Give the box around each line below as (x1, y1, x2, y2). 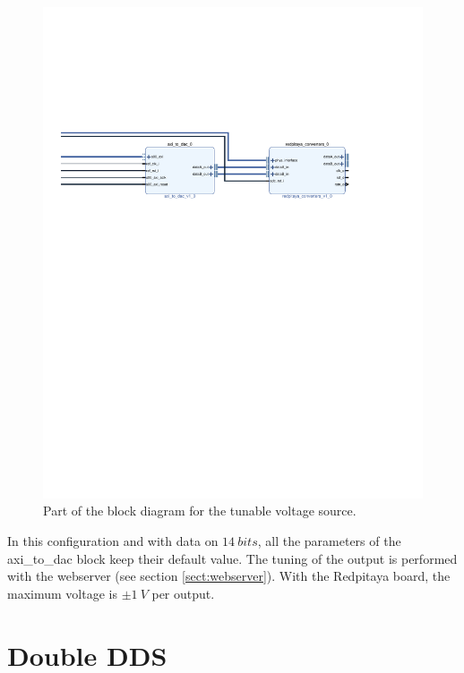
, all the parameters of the (257, 532, 401, 550)
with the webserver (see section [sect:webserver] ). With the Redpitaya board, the (7, 567, 451, 585)
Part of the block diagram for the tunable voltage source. (43, 501, 357, 520)
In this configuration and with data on (7, 532, 219, 550)
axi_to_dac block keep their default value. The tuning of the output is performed (7, 549, 458, 567)
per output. (151, 584, 215, 602)
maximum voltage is (7, 584, 117, 602)
